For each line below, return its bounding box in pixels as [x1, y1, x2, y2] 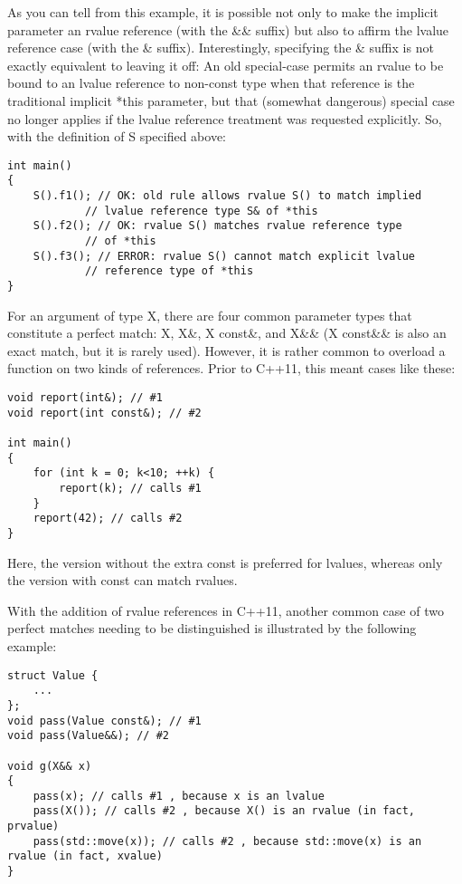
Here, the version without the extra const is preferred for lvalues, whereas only [7, 552, 443, 572]
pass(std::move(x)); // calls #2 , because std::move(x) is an [33, 834, 422, 848]
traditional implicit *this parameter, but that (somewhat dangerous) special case [7, 91, 455, 110]
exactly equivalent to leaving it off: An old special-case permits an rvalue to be [7, 55, 444, 74]
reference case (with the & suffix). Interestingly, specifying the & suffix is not [7, 38, 434, 57]
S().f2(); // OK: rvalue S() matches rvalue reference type [33, 219, 402, 233]
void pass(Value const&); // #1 [7, 714, 202, 727]
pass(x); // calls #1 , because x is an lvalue [33, 789, 325, 802]
